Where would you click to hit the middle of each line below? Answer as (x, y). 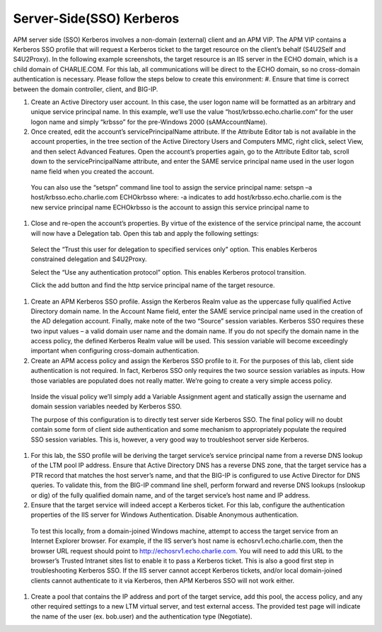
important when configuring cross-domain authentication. (115, 351)
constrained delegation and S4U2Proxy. (89, 259)
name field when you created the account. (93, 171)
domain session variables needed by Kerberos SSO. (106, 406)
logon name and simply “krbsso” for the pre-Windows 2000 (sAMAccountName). (149, 122)
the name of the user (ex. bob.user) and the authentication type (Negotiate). (141, 616)
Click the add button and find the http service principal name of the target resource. (153, 285)
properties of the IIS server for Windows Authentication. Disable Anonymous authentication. (165, 515)
